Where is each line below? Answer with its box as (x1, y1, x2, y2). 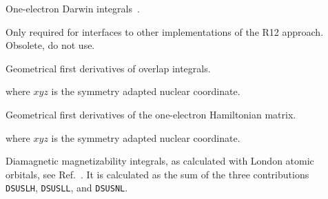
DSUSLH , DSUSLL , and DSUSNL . (6, 180, 128, 195)
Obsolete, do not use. (6, 38, 95, 52)
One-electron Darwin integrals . (6, 1, 140, 15)
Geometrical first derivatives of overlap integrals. (6, 61, 211, 75)
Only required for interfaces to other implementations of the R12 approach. (6, 24, 324, 39)
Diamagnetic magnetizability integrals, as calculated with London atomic (6, 154, 314, 168)
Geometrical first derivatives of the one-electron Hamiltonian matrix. (6, 107, 296, 121)
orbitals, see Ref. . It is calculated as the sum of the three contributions (6, 167, 309, 181)
